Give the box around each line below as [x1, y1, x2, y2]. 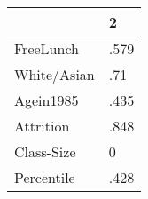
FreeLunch [14, 38, 79, 59]
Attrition [14, 115, 70, 136]
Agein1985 [14, 90, 79, 110]
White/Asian [14, 64, 95, 84]
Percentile [14, 167, 75, 187]
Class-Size [14, 141, 76, 162]
